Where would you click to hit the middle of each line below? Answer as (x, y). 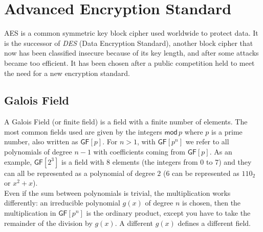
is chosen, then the (211, 203)
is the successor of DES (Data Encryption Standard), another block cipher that (129, 43)
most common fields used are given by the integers (83, 131)
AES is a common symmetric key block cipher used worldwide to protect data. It (131, 33)
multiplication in (30, 213)
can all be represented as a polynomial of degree (80, 173)
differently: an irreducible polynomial (62, 203)
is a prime (227, 131)
